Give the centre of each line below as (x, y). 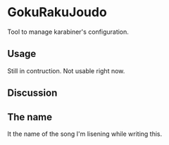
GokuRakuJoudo (57, 12)
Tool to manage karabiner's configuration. (68, 32)
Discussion (32, 93)
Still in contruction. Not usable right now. (66, 70)
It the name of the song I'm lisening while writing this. (85, 134)
